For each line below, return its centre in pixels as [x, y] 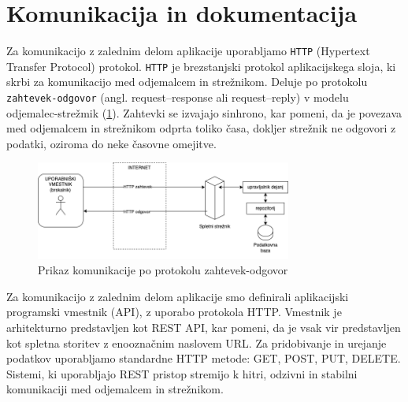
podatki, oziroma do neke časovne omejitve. [111, 143]
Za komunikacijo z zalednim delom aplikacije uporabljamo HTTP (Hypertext [188, 51]
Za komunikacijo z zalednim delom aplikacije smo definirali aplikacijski [178, 296]
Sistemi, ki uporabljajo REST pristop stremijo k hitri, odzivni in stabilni [182, 373]
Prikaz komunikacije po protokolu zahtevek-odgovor [163, 270]
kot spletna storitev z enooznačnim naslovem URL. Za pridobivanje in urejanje [197, 342]
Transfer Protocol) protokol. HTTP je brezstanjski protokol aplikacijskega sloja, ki [201, 66]
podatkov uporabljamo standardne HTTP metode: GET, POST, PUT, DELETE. [204, 358]
